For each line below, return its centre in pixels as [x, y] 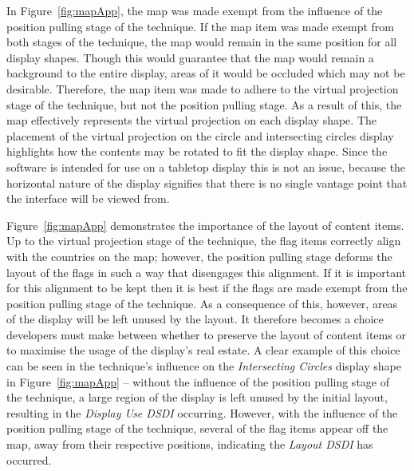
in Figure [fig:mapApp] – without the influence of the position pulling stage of [198, 381]
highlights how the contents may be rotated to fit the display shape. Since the [197, 151]
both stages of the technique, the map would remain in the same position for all [202, 42]
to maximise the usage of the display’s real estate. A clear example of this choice [203, 350]
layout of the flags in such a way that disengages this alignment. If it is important [206, 272]
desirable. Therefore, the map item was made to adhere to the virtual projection [203, 88]
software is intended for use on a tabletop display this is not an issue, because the [206, 166]
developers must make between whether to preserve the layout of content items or [206, 334]
